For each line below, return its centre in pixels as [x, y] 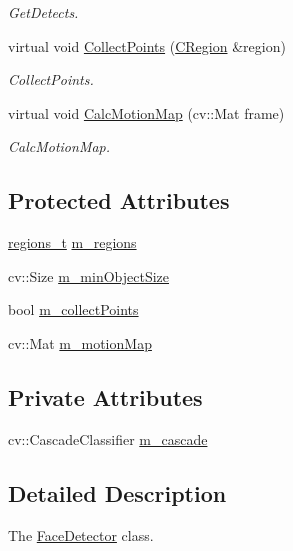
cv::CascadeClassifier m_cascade [108, 438]
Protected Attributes [119, 200]
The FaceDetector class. [81, 534]
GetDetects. [43, 12]
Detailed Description [117, 492]
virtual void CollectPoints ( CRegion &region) [147, 45]
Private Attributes [105, 396]
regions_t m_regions [72, 242]
